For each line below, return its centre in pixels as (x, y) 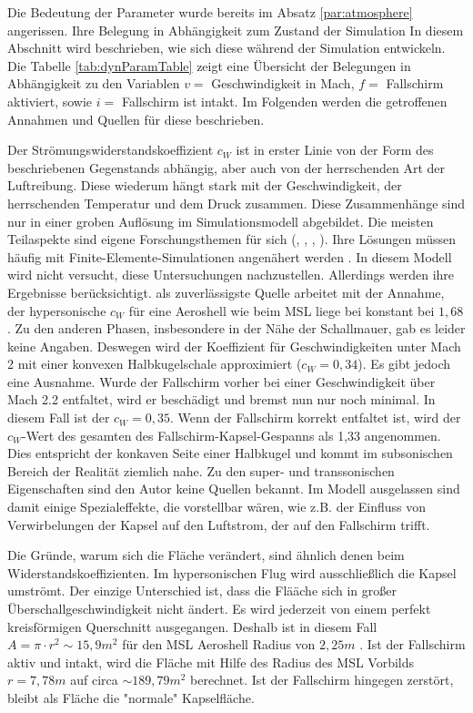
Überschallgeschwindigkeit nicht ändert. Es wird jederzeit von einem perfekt (219, 608)
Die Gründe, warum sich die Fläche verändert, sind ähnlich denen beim (206, 555)
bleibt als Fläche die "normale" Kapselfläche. (131, 697)
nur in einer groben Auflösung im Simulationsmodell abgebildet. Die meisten (221, 221)
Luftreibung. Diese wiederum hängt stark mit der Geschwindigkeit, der (205, 185)
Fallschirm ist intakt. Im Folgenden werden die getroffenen (284, 101)
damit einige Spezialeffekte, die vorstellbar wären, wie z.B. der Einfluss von (217, 507)
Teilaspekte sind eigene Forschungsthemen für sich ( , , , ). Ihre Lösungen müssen (232, 239)
